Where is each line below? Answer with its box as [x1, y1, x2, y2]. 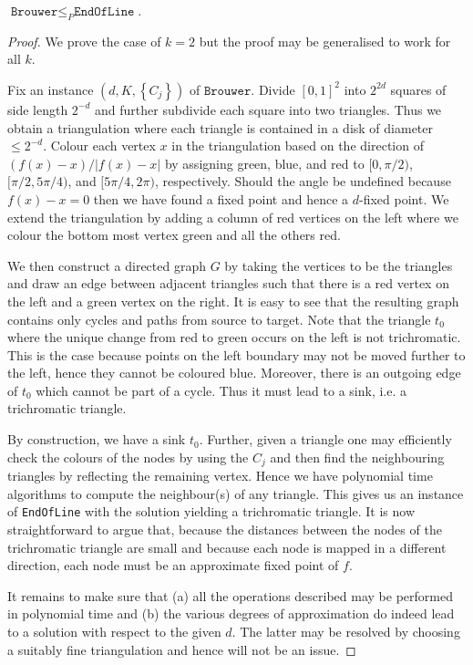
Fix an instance [7, 79, 94, 99]
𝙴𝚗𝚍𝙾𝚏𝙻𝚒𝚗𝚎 [74, 5, 135, 18]
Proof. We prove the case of [7, 31, 161, 50]
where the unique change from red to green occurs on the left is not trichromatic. [7, 327, 461, 347]
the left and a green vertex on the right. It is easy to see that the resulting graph [7, 291, 459, 310]
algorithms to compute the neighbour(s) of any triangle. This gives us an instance [7, 483, 464, 503]
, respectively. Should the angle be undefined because [154, 171, 451, 191]
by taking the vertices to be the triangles [224, 255, 453, 275]
